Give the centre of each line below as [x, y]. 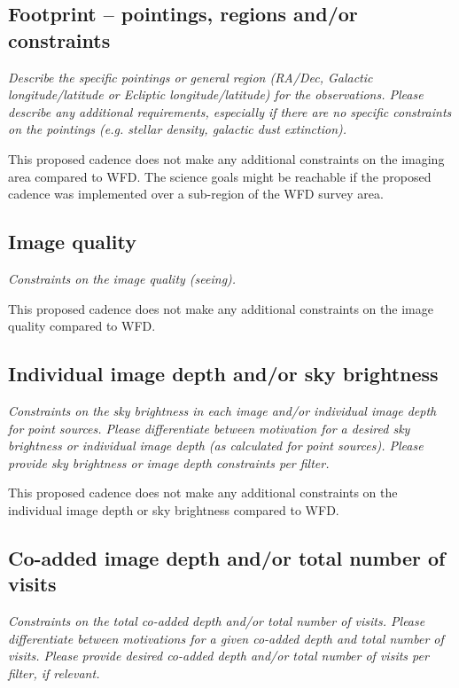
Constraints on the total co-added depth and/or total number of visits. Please [217, 621]
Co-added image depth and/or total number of [227, 557]
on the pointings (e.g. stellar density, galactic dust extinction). [178, 129]
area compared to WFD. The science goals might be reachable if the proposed [220, 176]
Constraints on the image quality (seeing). [122, 278]
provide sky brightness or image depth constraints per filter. [169, 462]
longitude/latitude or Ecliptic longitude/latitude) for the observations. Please [216, 94]
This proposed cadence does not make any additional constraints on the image [221, 308]
